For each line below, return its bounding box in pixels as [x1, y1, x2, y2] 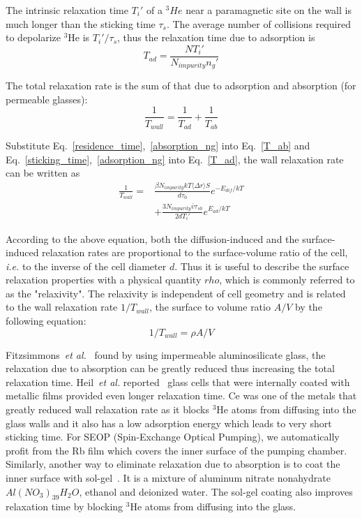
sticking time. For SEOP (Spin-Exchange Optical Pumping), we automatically [6, 429, 340, 444]
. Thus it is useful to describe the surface [174, 258, 349, 273]
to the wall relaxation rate [6, 299, 118, 314]
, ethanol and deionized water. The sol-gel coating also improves [79, 484, 353, 498]
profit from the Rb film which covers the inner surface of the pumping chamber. [6, 443, 347, 457]
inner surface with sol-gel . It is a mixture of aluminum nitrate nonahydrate [6, 471, 331, 484]
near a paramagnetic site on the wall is [186, 3, 352, 17]
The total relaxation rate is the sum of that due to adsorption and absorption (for [6, 78, 356, 93]
